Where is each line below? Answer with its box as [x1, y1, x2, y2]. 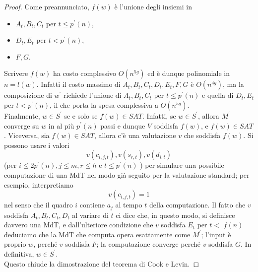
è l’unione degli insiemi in [114, 1, 193, 11]
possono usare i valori [4, 139, 69, 150]
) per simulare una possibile [140, 160, 224, 170]
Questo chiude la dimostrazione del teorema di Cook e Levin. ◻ [4, 258, 199, 269]
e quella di [202, 90, 234, 100]
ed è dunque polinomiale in [147, 68, 230, 78]
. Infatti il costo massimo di [36, 79, 121, 89]
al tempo [115, 200, 142, 210]
